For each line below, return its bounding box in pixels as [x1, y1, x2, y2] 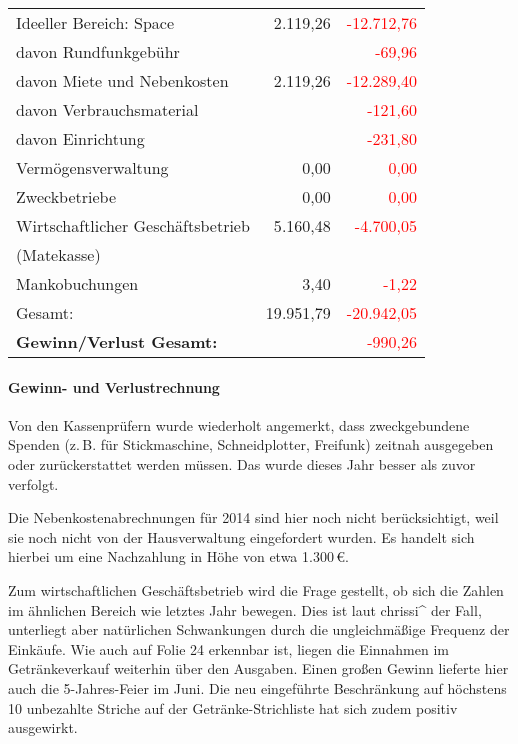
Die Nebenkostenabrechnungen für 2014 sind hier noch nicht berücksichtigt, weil [8, 507, 499, 528]
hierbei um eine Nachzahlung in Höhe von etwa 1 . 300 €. [8, 546, 349, 567]
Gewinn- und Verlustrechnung [8, 376, 220, 397]
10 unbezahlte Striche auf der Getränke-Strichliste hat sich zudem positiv [8, 697, 458, 718]
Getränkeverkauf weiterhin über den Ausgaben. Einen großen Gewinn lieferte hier [8, 658, 509, 679]
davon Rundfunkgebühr [16, 40, 180, 63]
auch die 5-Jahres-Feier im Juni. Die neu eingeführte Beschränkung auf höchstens [8, 677, 507, 698]
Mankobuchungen [16, 272, 139, 295]
